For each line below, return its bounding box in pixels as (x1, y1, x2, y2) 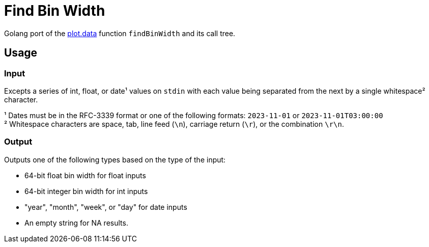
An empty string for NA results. (24, 218, 128, 227)
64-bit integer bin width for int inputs (24, 186, 148, 196)
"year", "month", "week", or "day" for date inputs (24, 202, 187, 211)
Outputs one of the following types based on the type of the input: (4, 155, 226, 164)
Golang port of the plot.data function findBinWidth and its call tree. (4, 29, 236, 38)
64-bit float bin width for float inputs (24, 171, 146, 180)
